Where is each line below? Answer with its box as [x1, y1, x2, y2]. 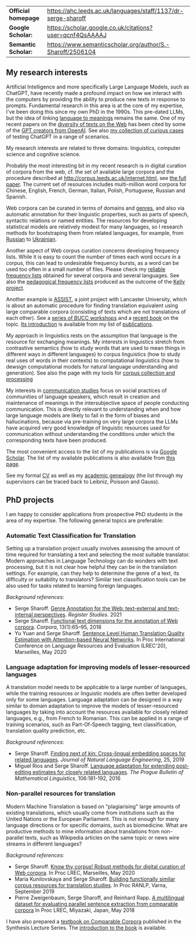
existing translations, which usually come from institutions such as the [6, 809, 174, 816]
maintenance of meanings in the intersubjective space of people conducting [6, 399, 190, 406]
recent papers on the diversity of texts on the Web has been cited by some [6, 120, 186, 128]
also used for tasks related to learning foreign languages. [6, 582, 143, 589]
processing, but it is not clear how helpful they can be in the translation [6, 563, 177, 570]
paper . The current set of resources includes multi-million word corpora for [6, 180, 187, 188]
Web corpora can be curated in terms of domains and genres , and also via [6, 205, 185, 212]
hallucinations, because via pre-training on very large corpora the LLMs [6, 418, 178, 425]
